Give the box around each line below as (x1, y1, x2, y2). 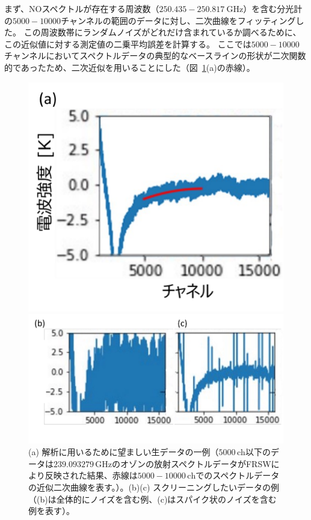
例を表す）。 (28, 504, 75, 517)
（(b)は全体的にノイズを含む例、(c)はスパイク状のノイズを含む (28, 492, 277, 505)
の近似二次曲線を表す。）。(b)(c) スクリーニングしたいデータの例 (28, 481, 280, 494)
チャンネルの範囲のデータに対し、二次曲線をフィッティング (61, 14, 296, 26)
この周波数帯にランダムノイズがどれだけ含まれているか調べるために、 (23, 26, 301, 38)
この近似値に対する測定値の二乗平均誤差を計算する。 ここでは (4, 37, 251, 50)
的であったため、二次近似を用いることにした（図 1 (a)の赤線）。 (4, 61, 255, 73)
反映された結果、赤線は (45, 469, 138, 482)
